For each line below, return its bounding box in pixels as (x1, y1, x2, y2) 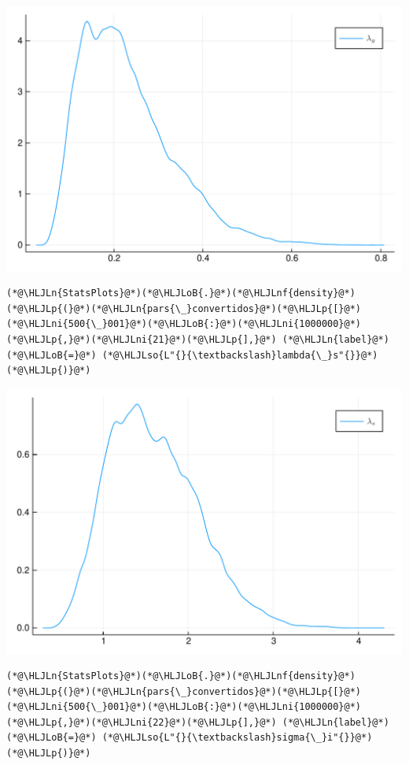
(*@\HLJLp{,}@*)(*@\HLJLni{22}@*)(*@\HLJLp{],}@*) (6, 716, 277, 728)
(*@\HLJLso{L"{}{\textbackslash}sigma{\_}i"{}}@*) (101, 732, 373, 744)
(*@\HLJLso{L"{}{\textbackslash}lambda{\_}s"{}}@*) (101, 349, 378, 361)
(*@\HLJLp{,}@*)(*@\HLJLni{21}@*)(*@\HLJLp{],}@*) (6, 334, 277, 346)
